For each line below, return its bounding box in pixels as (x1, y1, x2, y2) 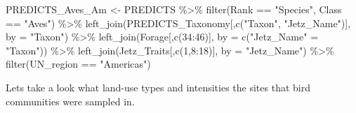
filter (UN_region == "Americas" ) (6, 56, 151, 71)
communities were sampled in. (6, 93, 135, 108)
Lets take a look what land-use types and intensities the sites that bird (6, 80, 310, 94)
